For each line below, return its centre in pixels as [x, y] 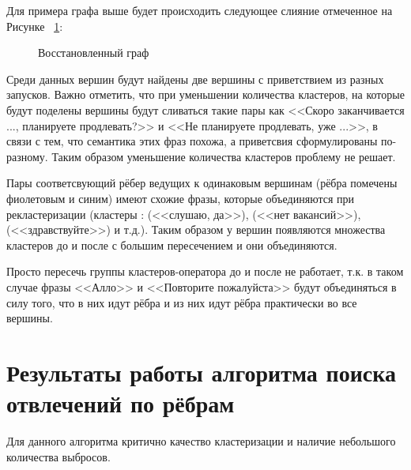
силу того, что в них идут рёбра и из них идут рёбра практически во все [182, 302]
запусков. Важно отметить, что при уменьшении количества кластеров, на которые [205, 94]
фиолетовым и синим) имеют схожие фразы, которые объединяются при [181, 198]
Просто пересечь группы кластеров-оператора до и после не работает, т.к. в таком [205, 271]
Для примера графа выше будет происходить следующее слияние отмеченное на [200, 10]
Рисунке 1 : [35, 26]
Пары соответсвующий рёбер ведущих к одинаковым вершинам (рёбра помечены [202, 183]
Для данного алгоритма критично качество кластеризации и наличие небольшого [201, 441]
